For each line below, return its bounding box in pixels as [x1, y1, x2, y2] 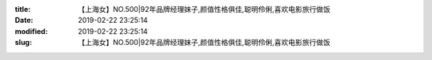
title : [14, 5, 31, 13]
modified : [14, 26, 48, 36]
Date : [14, 16, 34, 25]
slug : [14, 38, 32, 47]
